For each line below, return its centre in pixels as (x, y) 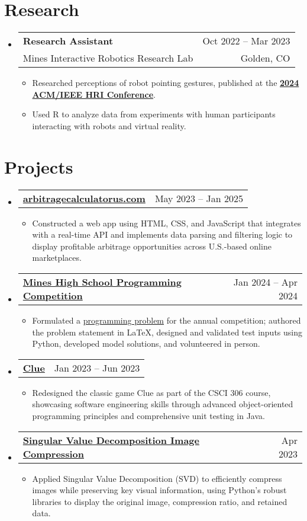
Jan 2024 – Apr (265, 282)
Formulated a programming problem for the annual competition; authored (167, 320)
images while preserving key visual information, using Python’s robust (159, 490)
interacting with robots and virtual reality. (109, 125)
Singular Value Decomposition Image (111, 440)
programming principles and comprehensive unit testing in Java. (148, 415)
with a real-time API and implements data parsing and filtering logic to (162, 234)
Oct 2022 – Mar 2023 (246, 41)
